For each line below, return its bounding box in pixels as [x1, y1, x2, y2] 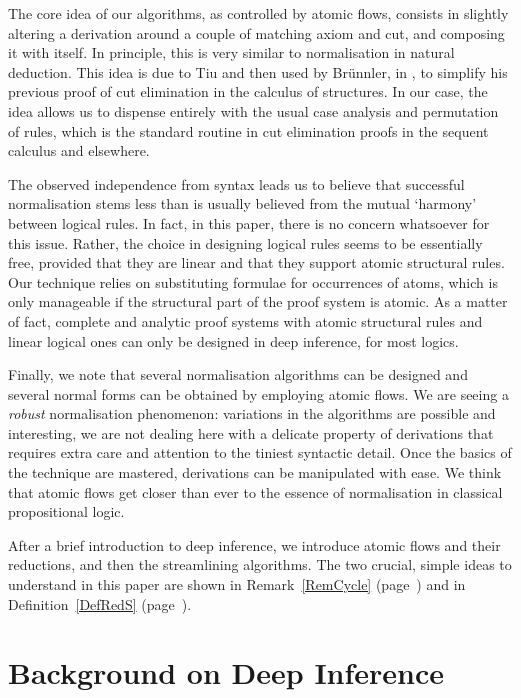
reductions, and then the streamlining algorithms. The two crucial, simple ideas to [8, 554, 512, 575]
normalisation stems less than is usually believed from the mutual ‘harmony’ [8, 193, 477, 214]
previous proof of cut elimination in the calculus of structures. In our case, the [8, 81, 488, 102]
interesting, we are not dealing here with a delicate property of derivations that [8, 422, 494, 443]
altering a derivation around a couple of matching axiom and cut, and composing [8, 22, 505, 43]
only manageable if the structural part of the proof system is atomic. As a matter [8, 291, 508, 312]
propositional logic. [8, 501, 125, 522]
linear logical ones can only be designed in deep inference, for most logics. [8, 330, 459, 351]
